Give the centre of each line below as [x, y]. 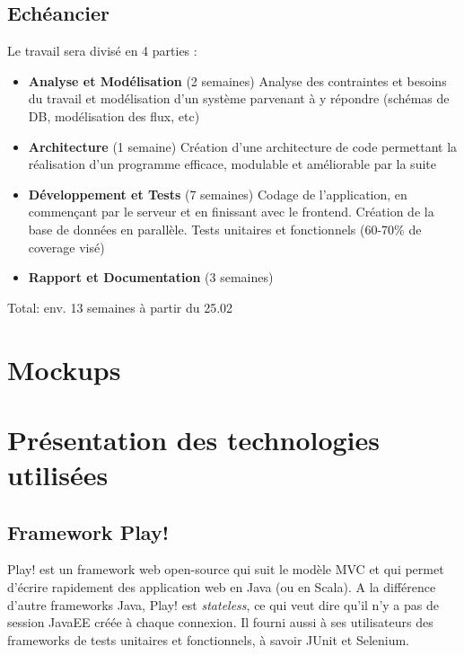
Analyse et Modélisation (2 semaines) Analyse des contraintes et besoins [237, 80]
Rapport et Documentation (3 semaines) [151, 277]
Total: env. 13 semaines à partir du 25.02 [120, 307]
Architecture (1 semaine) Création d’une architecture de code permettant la [243, 146]
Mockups [64, 369]
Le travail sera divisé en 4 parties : [102, 51]
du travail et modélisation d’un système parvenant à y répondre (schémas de [239, 98]
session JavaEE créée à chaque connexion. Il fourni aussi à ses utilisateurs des [220, 622]
